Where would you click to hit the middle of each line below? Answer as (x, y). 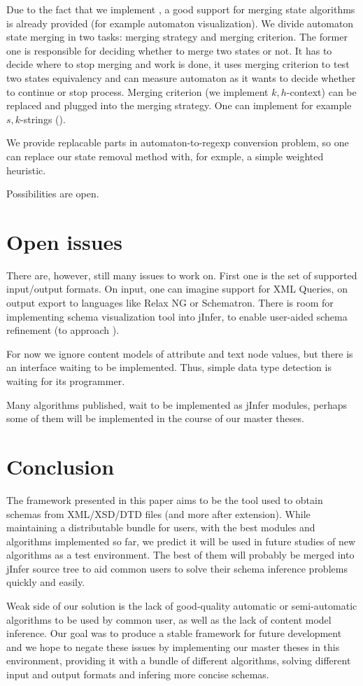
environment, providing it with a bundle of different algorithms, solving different (179, 660)
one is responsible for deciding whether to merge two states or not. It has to (169, 50)
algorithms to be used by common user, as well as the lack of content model (169, 619)
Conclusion (60, 466)
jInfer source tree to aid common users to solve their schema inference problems (177, 568)
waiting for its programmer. (66, 381)
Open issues (65, 241)
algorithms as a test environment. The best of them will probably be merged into (180, 555)
